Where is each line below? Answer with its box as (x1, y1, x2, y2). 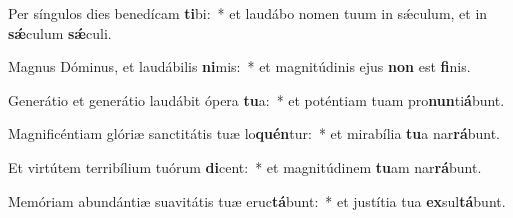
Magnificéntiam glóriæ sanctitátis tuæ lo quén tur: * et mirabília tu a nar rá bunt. (8, 123, 501, 144)
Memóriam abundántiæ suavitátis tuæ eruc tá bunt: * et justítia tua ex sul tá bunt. (8, 190, 506, 211)
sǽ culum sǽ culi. (8, 22, 112, 43)
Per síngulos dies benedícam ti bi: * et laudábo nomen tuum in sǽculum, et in (8, 3, 488, 23)
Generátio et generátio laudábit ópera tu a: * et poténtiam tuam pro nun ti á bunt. (8, 89, 505, 110)
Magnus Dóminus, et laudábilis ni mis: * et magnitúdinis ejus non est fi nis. (8, 56, 471, 77)
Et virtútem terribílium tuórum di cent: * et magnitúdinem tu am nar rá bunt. (8, 156, 482, 177)
